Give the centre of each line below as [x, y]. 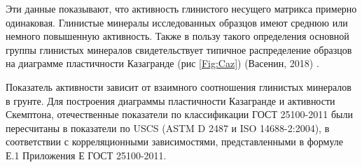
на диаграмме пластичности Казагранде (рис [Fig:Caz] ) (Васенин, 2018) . [162, 63]
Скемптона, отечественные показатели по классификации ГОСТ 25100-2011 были [179, 114]
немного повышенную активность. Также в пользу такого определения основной [177, 36]
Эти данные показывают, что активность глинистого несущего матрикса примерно [181, 8]
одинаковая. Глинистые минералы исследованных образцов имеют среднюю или [177, 22]
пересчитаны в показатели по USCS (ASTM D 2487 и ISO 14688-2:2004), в [168, 128]
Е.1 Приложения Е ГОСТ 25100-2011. [86, 155]
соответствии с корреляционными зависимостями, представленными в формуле [174, 141]
